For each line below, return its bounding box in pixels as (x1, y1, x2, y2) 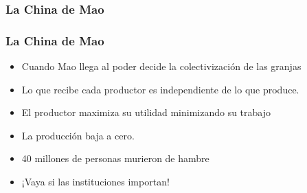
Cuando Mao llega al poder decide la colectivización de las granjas (21, 59, 302, 73)
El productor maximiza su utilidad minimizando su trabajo (21, 105, 271, 120)
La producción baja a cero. (21, 128, 135, 142)
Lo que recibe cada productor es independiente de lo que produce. (21, 82, 299, 96)
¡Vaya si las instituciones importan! (21, 174, 170, 189)
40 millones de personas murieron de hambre (21, 151, 209, 166)
